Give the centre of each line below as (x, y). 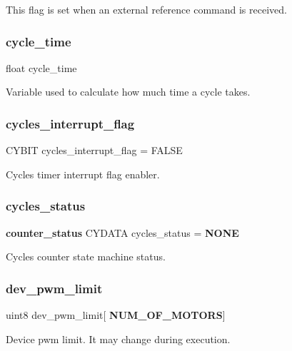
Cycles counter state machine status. (86, 256)
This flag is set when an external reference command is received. (146, 9)
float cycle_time (41, 67)
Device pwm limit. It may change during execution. (118, 339)
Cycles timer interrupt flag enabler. (83, 174)
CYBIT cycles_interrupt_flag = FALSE (94, 150)
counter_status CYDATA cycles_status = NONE (122, 232)
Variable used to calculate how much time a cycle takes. (128, 92)
